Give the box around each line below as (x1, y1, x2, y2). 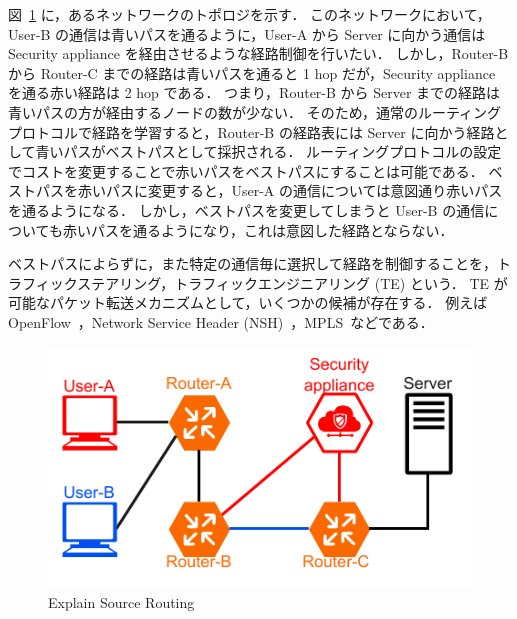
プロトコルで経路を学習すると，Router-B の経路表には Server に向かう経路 (8, 121, 495, 142)
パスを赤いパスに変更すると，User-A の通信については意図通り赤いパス (35, 180, 503, 201)
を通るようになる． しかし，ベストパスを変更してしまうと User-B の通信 (8, 199, 485, 220)
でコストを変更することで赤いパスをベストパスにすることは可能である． (8, 160, 484, 181)
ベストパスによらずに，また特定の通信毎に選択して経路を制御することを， (8, 253, 497, 274)
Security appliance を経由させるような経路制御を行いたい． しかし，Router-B (8, 43, 509, 64)
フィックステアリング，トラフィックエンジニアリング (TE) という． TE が (21, 272, 508, 293)
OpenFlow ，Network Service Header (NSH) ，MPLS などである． (8, 311, 434, 332)
